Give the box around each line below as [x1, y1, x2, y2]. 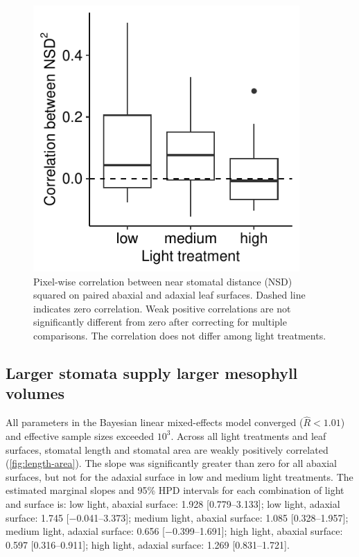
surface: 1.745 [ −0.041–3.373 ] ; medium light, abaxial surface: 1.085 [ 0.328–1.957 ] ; [6, 510, 349, 524]
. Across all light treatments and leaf [170, 428, 326, 443]
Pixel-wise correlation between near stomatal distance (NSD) [33, 274, 292, 288]
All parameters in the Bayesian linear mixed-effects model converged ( [6, 415, 304, 430]
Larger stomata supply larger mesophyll [6, 362, 298, 383]
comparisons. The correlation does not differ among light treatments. [33, 328, 326, 342]
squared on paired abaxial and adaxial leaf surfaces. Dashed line [33, 288, 306, 302]
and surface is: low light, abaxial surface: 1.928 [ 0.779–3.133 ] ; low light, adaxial [6, 496, 340, 511]
